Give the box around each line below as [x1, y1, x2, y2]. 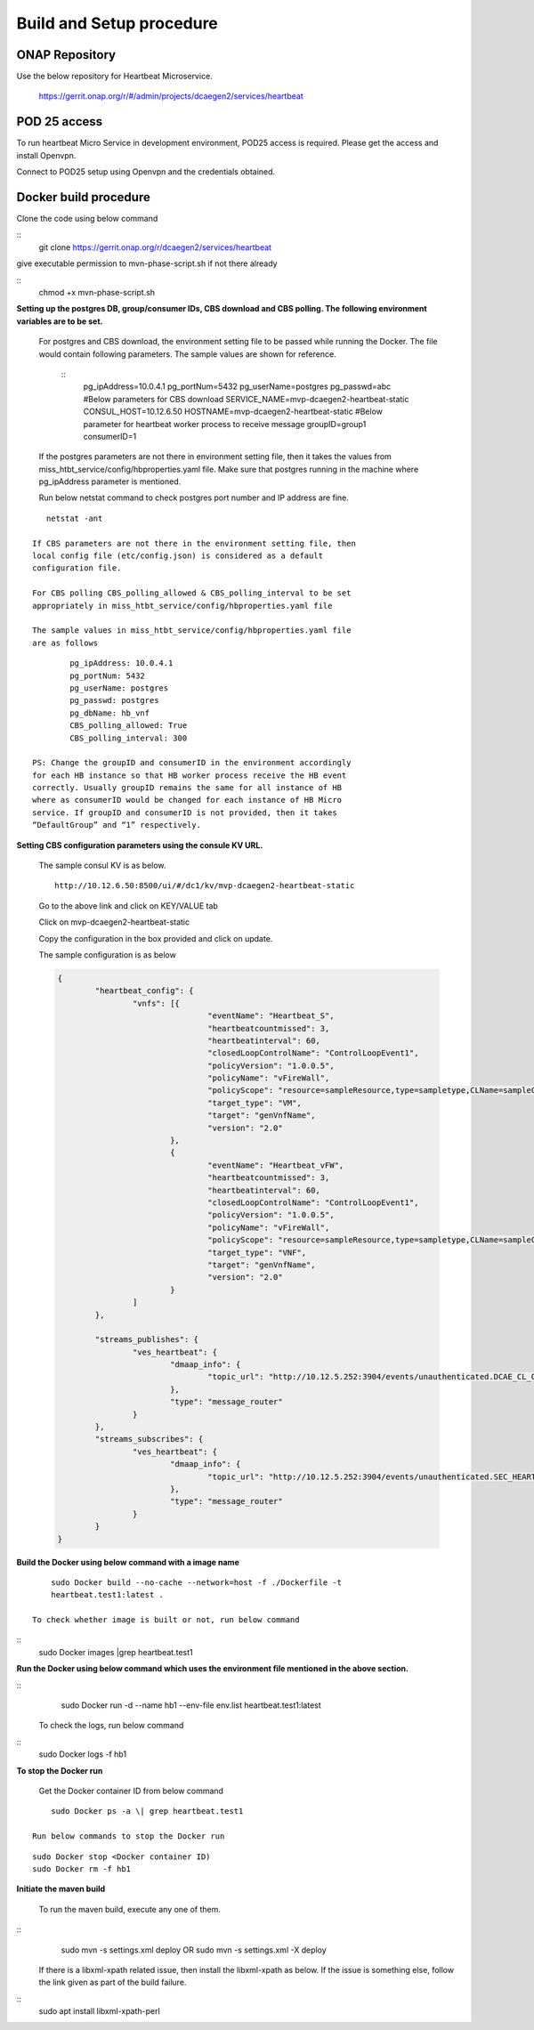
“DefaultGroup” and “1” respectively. [32, 820, 202, 830]
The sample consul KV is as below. [38, 860, 166, 871]
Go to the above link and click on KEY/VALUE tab [38, 900, 218, 911]
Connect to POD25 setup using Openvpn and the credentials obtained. [16, 166, 276, 177]
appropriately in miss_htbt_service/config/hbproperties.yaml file [32, 601, 333, 611]
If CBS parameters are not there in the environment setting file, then [32, 538, 356, 548]
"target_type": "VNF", [207, 1247, 307, 1258]
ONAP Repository [16, 47, 116, 62]
